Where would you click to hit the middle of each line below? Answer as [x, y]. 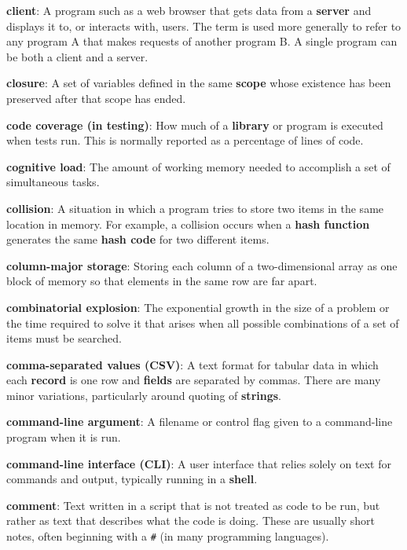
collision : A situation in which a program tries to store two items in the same [195, 208]
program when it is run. [64, 437]
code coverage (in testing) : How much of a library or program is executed [195, 125]
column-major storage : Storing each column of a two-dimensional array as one [202, 265]
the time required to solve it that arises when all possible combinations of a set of [203, 323]
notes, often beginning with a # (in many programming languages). [168, 536]
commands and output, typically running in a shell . [132, 479]
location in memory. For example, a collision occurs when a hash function [188, 224]
